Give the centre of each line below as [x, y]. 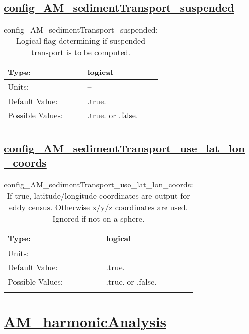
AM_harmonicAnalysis [85, 321]
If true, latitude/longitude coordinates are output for [99, 195]
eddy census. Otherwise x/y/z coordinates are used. [99, 207]
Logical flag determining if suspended [81, 41]
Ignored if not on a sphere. [99, 218]
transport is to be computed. [81, 52]
